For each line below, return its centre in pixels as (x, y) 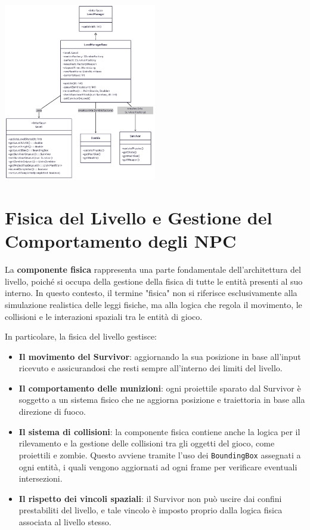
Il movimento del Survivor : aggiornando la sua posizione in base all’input (160, 356)
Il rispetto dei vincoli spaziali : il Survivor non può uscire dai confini (150, 498)
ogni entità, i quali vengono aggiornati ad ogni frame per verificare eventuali (158, 466)
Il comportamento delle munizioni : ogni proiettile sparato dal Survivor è (160, 388)
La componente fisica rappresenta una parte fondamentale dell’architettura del (153, 269)
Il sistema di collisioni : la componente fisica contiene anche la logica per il (159, 431)
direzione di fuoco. (52, 412)
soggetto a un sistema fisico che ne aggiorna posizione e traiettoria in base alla (162, 400)
